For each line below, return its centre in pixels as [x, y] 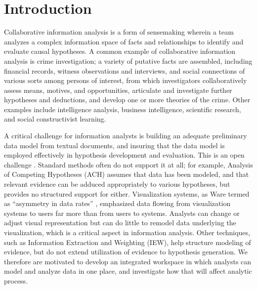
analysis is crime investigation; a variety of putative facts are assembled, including [128, 61]
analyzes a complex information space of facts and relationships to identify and [124, 41]
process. [16, 280]
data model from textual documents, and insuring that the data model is [114, 145]
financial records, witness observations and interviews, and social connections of [125, 70]
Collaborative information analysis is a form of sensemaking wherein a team [119, 32]
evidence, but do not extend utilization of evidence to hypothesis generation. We [126, 252]
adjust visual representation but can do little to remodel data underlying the [120, 223]
